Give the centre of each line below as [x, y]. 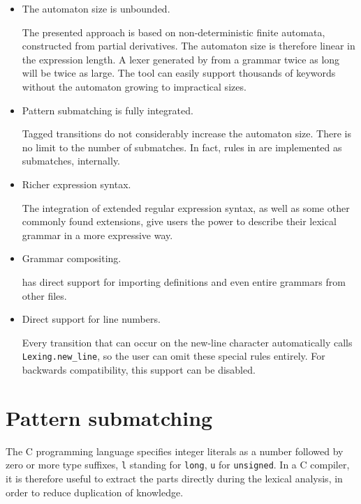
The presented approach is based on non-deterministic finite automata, [174, 32]
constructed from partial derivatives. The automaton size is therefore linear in [189, 46]
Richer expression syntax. [76, 184]
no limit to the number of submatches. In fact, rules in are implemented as [182, 147]
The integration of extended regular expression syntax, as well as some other [186, 207]
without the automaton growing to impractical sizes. [134, 86]
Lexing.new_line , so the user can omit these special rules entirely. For [174, 356]
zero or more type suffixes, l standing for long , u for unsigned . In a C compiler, [178, 465]
